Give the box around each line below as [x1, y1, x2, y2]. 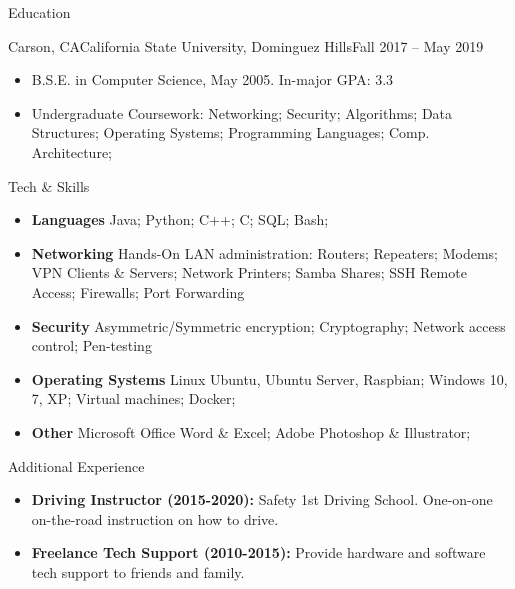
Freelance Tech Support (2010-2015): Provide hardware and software [31, 542, 486, 563]
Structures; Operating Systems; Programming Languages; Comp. [31, 122, 430, 143]
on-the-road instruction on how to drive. [31, 508, 279, 529]
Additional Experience [8, 455, 145, 476]
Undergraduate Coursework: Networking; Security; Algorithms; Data [31, 102, 453, 123]
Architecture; [31, 141, 112, 162]
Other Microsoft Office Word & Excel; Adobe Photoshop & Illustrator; [31, 421, 471, 442]
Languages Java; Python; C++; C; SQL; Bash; [31, 209, 329, 230]
